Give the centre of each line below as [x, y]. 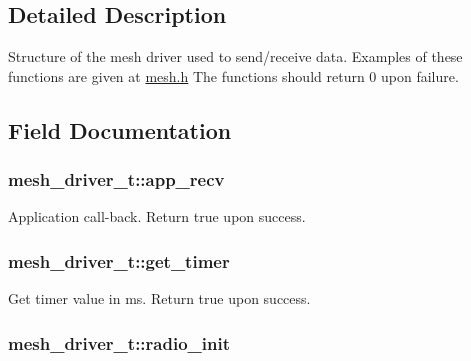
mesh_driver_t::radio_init [119, 342]
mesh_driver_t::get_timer [119, 260]
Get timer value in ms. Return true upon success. [159, 298]
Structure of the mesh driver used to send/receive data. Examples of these [235, 56]
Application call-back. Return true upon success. [157, 216]
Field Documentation [120, 129]
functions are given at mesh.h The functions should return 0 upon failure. [233, 75]
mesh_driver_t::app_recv [116, 179]
